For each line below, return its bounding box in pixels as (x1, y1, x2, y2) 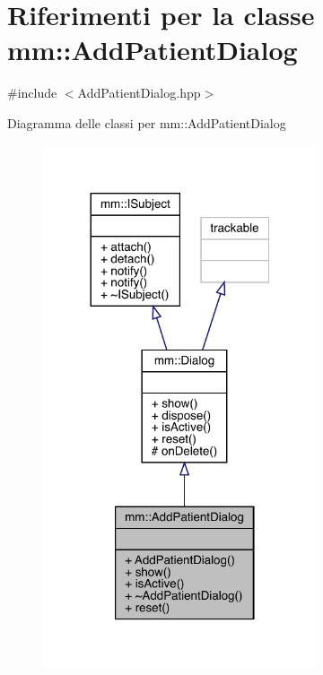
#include (7, 83, 57, 102)
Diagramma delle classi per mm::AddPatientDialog (7, 113, 286, 132)
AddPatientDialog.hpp (77, 83, 201, 102)
